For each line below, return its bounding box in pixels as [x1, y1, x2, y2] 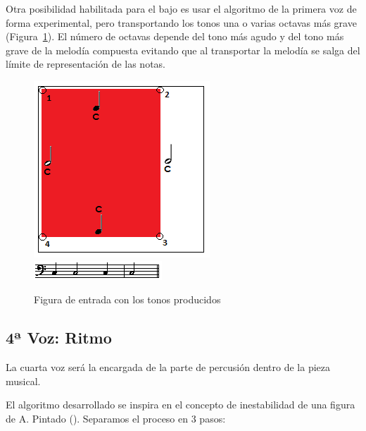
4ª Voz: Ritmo [6, 327, 112, 348]
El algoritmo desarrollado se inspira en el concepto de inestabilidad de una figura [6, 397, 355, 412]
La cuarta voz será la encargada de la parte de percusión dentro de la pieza [6, 359, 330, 374]
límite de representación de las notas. [6, 56, 166, 71]
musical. [6, 373, 41, 388]
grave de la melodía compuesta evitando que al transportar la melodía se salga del [6, 42, 360, 57]
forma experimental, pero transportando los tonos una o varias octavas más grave [6, 15, 357, 30]
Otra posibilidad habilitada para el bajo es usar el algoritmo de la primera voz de [6, 1, 357, 16]
